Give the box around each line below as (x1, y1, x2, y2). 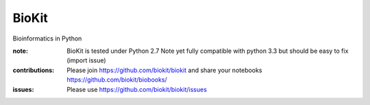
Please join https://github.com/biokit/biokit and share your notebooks (66, 66, 262, 74)
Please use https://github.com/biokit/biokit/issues (66, 85, 207, 93)
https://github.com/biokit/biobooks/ (66, 75, 167, 84)
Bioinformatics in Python (12, 34, 82, 43)
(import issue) (66, 56, 106, 65)
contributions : (12, 66, 55, 74)
